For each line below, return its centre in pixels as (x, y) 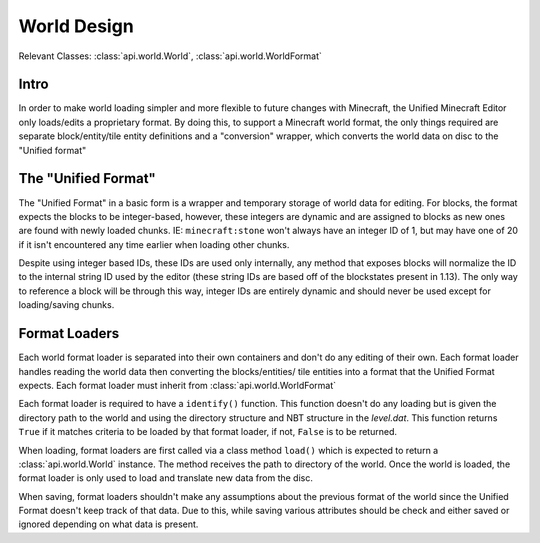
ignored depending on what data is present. (108, 524)
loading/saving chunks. (66, 305)
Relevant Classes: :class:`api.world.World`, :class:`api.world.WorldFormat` (170, 56)
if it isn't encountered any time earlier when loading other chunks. (154, 244)
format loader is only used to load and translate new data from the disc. (166, 478)
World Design (76, 26)
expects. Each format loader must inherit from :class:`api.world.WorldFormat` (177, 385)
